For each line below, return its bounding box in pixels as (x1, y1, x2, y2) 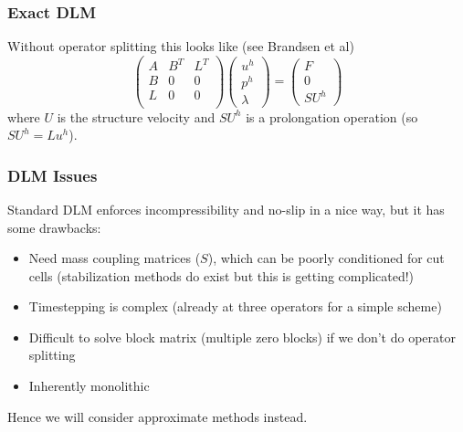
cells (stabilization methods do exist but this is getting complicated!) (28, 266, 415, 285)
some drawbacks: (7, 217, 101, 237)
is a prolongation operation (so (246, 107, 418, 126)
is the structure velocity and (57, 107, 216, 126)
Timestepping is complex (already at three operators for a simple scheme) (28, 297, 442, 316)
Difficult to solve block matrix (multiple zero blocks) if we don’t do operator (28, 327, 456, 346)
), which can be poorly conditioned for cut (207, 248, 445, 268)
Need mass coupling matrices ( (28, 248, 201, 268)
